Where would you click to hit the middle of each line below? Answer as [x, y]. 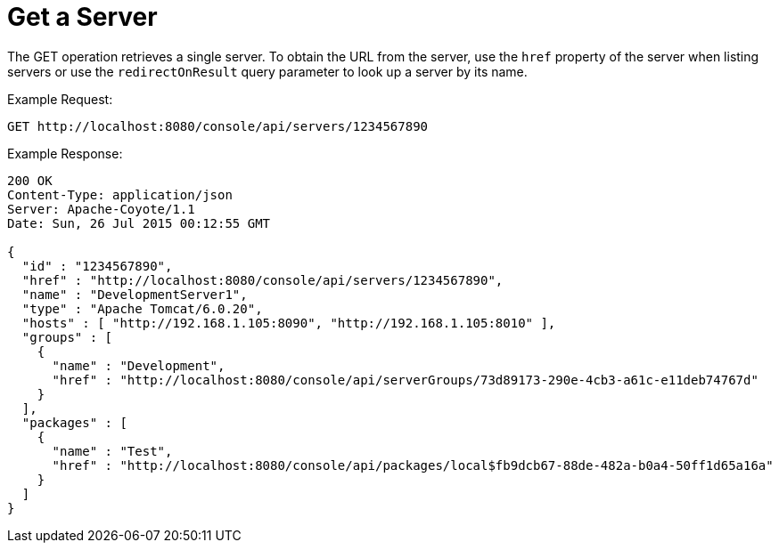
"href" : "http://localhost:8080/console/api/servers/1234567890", [262, 280]
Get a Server [82, 17]
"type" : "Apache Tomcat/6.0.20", [142, 308]
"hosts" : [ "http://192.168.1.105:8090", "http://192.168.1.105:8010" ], [289, 323]
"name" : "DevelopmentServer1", [135, 294]
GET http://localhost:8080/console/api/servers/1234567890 [218, 126]
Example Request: [60, 99]
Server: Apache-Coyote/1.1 [101, 209]
